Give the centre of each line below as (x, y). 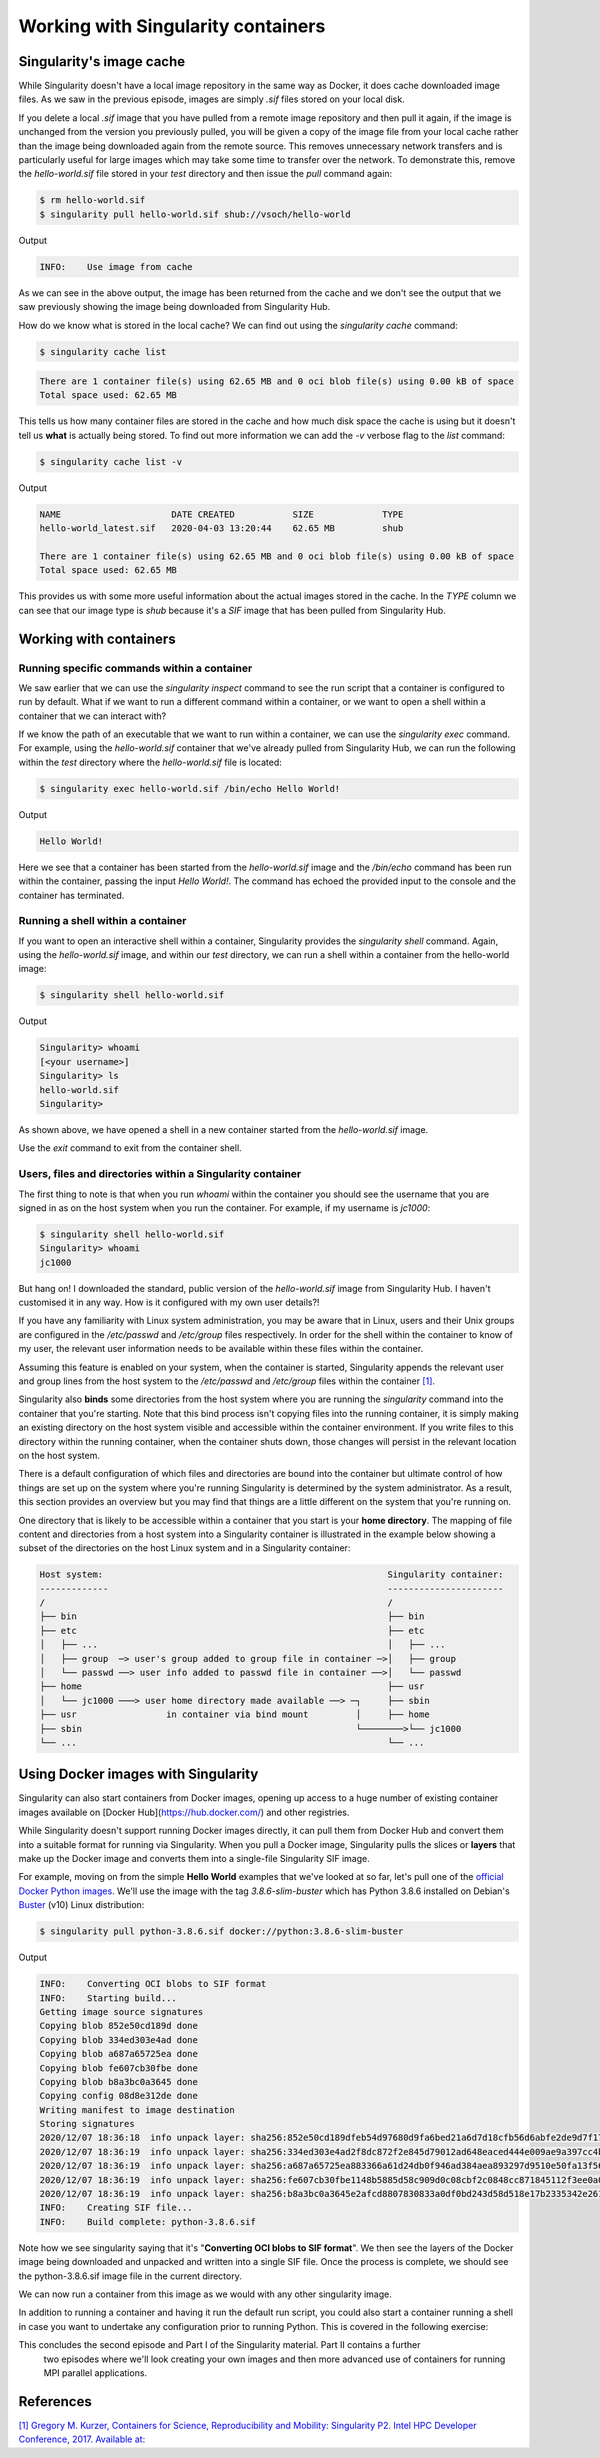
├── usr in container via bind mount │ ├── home (234, 1714)
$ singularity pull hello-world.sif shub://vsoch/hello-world (195, 214)
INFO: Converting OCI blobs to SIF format (153, 1984)
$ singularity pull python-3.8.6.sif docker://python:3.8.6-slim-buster (221, 1931)
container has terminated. (71, 895)
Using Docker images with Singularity (138, 1774)
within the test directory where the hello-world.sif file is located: (150, 762)
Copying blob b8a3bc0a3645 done (119, 2081)
